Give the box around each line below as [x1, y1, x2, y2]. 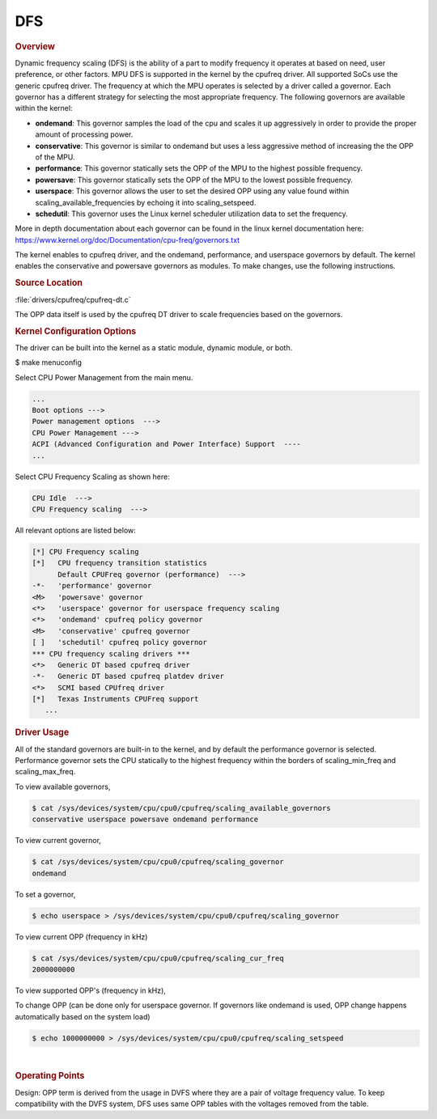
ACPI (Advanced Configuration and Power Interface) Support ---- [32, 439, 301, 449]
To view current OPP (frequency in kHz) [15, 931, 148, 942]
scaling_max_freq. [15, 767, 76, 777]
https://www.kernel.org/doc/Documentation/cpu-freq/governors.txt [15, 235, 240, 244]
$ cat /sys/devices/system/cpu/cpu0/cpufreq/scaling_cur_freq [32, 953, 284, 963]
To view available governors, [15, 782, 111, 791]
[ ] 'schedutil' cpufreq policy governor [32, 638, 208, 647]
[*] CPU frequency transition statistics [32, 558, 208, 568]
